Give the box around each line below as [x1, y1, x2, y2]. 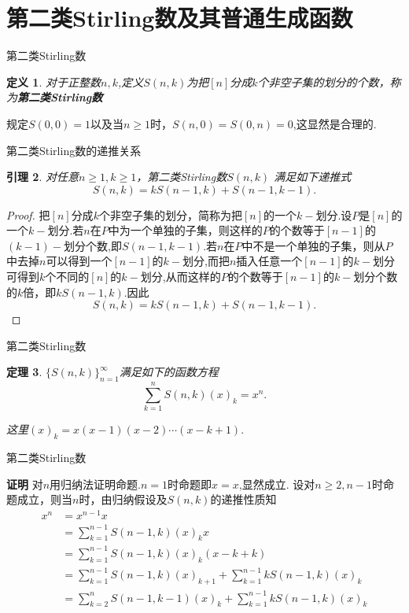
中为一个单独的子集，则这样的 [108, 222, 263, 238]
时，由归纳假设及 [79, 491, 168, 508]
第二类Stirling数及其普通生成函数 [6, 2, 353, 34]
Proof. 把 [6, 206, 50, 223]
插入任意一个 [236, 253, 303, 269]
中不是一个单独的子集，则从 [241, 237, 385, 253]
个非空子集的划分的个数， [257, 73, 390, 90]
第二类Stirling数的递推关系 [6, 142, 142, 158]
